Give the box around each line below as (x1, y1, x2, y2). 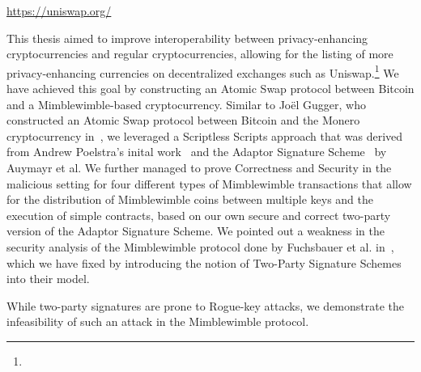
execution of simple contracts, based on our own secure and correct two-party (6, 206, 391, 223)
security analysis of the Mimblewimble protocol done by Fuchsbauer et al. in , (6, 238, 394, 255)
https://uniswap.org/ (6, 2, 112, 19)
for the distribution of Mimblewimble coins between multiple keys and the (6, 191, 373, 208)
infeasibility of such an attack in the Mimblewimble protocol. (6, 313, 309, 330)
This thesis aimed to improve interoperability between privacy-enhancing (6, 29, 368, 46)
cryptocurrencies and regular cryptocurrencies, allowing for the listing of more (6, 45, 393, 62)
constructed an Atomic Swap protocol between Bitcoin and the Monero (6, 112, 360, 129)
